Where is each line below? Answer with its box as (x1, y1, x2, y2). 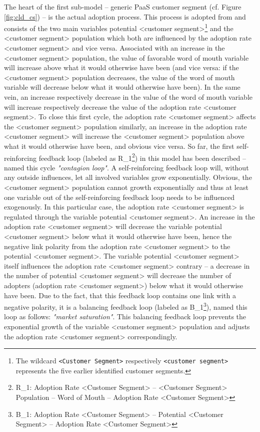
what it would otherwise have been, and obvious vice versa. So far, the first (4, 140, 234, 151)
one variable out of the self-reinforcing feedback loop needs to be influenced (4, 191, 235, 202)
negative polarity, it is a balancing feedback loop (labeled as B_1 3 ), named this (4, 300, 247, 312)
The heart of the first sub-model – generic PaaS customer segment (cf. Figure (4, 2, 241, 12)
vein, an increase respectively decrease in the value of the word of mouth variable (4, 92, 252, 102)
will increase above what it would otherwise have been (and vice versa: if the (4, 62, 239, 73)
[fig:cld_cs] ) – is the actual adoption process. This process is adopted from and (4, 11, 246, 22)
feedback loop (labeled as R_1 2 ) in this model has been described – (38, 151, 246, 163)
